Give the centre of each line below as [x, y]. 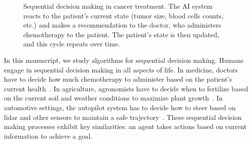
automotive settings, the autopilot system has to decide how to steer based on [120, 107]
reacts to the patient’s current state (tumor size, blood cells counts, [124, 15]
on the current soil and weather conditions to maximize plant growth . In [113, 98]
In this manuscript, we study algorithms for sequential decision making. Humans [124, 60]
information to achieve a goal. [48, 136]
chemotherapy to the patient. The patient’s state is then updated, [121, 34]
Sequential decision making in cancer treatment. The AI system [118, 6]
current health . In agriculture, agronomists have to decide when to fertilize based [126, 88]
